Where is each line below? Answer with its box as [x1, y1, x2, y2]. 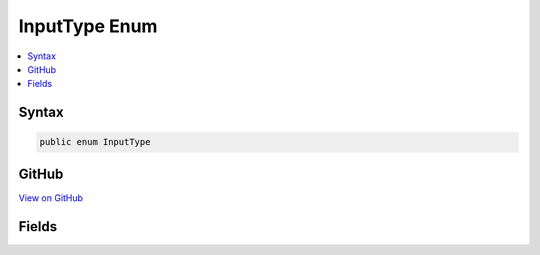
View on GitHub [18, 191, 84, 204]
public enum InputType [39, 136, 151, 148]
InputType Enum [18, 15, 158, 37]
